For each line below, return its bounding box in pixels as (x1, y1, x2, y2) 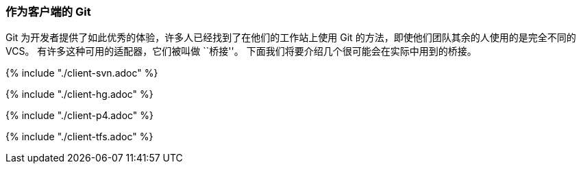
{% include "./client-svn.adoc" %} (5, 67, 158, 79)
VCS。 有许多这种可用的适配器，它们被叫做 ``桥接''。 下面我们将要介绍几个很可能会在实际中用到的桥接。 (5, 45, 477, 57)
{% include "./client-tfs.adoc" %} (5, 131, 153, 143)
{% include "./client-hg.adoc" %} (5, 88, 153, 101)
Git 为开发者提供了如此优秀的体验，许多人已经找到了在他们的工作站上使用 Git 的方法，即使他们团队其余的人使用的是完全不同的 (5, 31, 576, 44)
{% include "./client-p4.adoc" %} (5, 109, 154, 122)
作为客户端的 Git (5, 5, 91, 18)
